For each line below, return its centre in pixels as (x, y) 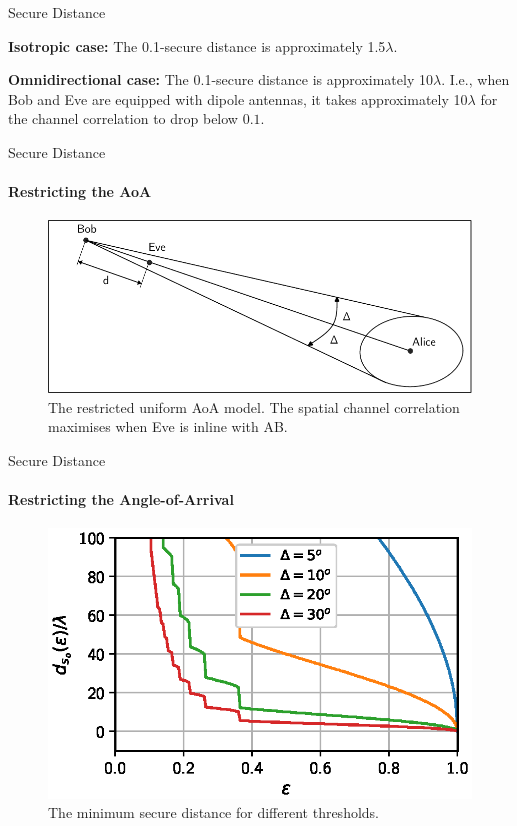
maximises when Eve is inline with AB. (168, 426)
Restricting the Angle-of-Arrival (121, 499)
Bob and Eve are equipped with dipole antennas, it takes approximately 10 (238, 98)
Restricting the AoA (80, 191)
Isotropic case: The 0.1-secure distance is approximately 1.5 (197, 45)
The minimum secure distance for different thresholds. (214, 812)
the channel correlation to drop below (123, 118)
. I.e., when (475, 79)
